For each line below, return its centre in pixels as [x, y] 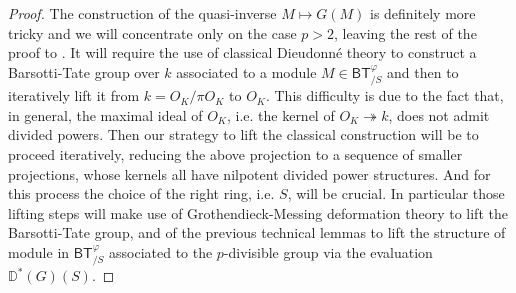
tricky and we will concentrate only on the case [152, 32]
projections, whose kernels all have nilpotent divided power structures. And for [249, 173]
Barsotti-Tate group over [84, 71]
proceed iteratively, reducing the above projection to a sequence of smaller [235, 153]
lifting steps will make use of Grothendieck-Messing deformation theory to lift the [258, 212]
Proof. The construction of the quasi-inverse [142, 13]
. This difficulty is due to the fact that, [384, 95]
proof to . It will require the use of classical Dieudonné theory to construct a [242, 52]
